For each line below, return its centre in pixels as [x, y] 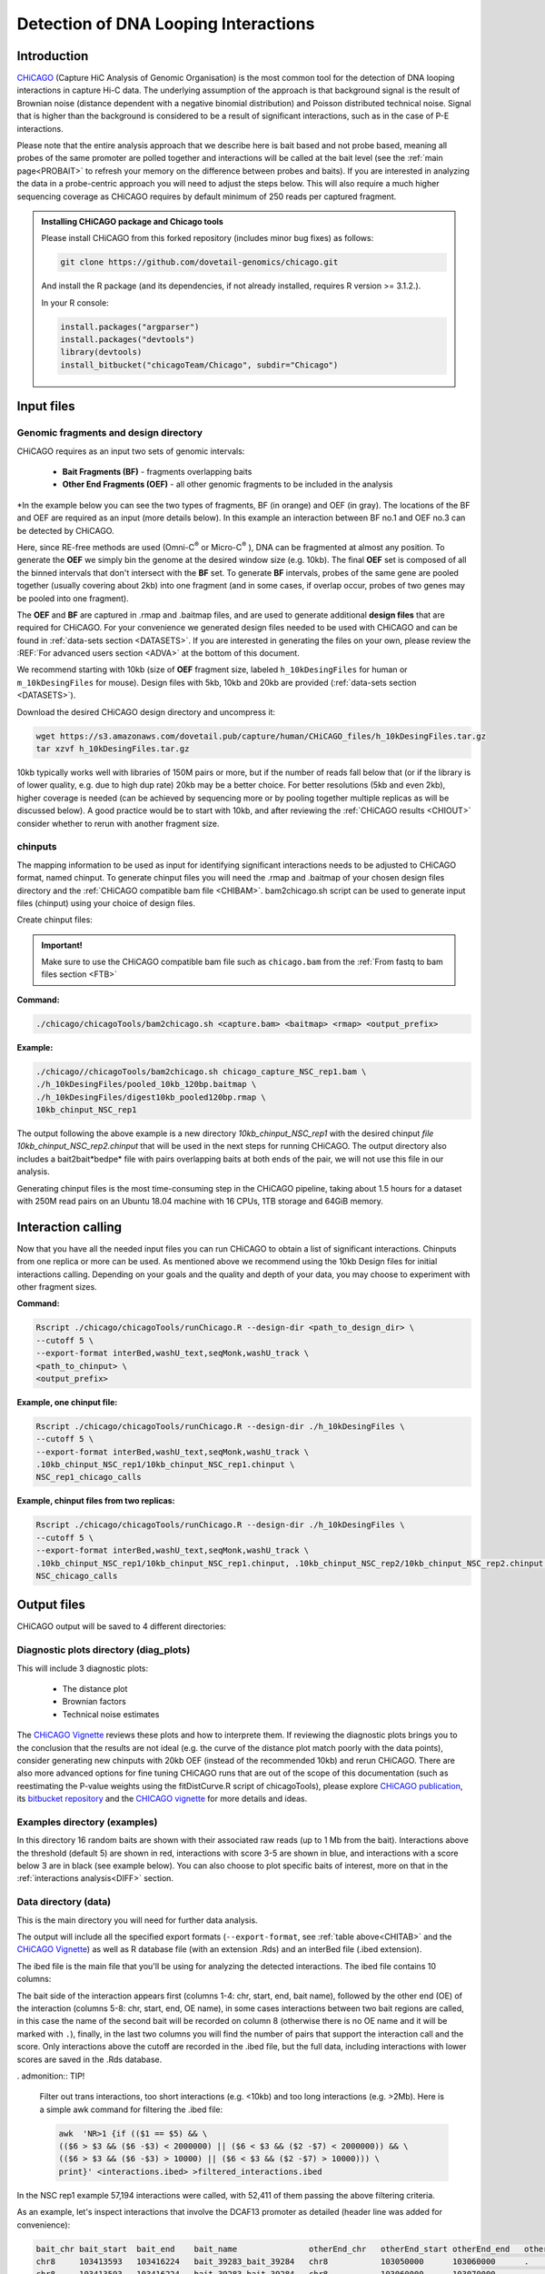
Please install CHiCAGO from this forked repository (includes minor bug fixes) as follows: [208, 238]
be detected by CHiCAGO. [65, 530]
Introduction [53, 56]
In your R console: [75, 302]
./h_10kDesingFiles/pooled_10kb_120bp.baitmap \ [146, 1084]
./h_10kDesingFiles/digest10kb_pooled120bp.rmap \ [151, 1097]
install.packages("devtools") [128, 340]
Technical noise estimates [111, 1714]
